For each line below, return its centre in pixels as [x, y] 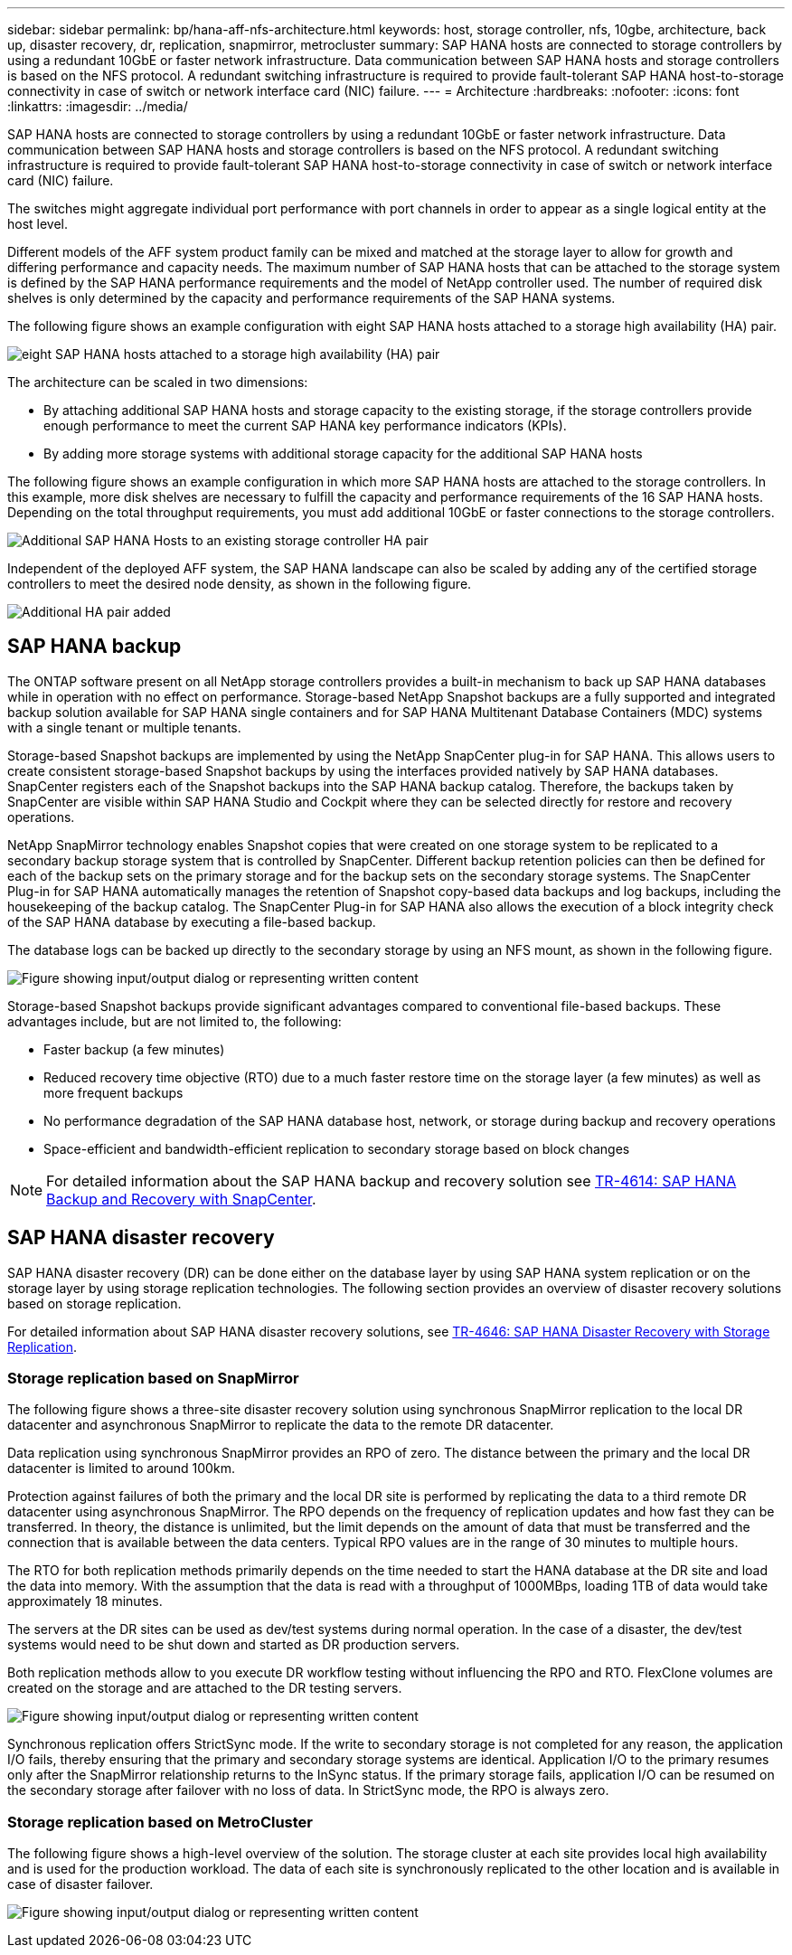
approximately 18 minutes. [85, 1601]
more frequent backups [113, 1092]
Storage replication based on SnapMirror [153, 1379]
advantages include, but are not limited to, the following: [174, 1021]
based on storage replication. [94, 1303]
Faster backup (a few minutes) [134, 1049]
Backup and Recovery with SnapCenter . [181, 1199]
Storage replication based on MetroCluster [160, 1822]
